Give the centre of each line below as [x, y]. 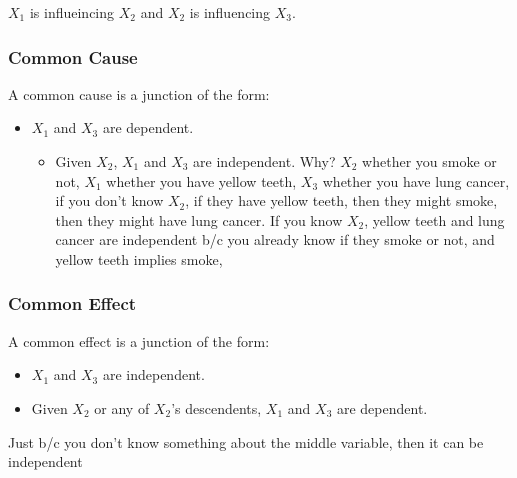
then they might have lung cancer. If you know [199, 219]
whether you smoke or [429, 161]
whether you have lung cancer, [416, 180]
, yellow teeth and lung [434, 219]
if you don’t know [109, 200]
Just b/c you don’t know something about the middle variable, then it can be [246, 441]
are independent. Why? [264, 161]
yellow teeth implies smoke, [139, 258]
